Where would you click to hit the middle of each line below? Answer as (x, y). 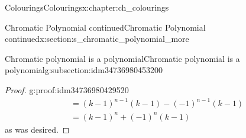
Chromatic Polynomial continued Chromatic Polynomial (105, 27)
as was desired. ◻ (37, 129)
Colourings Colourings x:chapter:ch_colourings (87, 7)
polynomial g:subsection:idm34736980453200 (84, 70)
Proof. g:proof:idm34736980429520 (67, 89)
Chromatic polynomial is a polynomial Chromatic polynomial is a (122, 58)
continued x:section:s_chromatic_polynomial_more (97, 39)
